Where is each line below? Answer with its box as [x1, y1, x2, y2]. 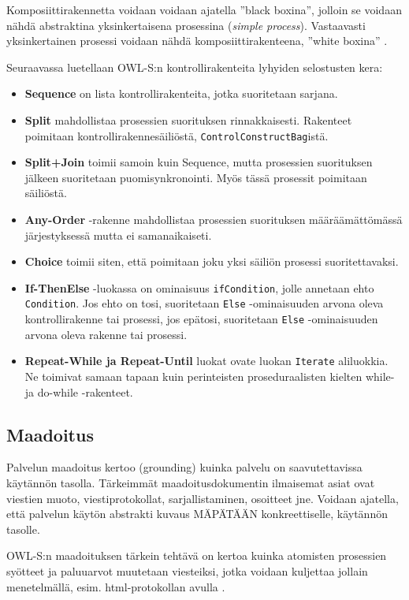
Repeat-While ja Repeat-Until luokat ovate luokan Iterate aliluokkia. [24, 352, 389, 369]
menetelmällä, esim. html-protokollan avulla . [6, 578, 225, 594]
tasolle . [6, 520, 40, 537]
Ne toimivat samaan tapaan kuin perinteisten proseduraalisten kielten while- [24, 368, 395, 384]
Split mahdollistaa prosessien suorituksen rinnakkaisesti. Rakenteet [24, 111, 352, 128]
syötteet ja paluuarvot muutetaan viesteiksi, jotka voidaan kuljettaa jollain [6, 562, 368, 579]
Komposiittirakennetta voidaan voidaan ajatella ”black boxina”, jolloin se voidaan [6, 2, 402, 17]
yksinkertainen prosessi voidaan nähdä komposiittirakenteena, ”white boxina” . [6, 32, 388, 49]
